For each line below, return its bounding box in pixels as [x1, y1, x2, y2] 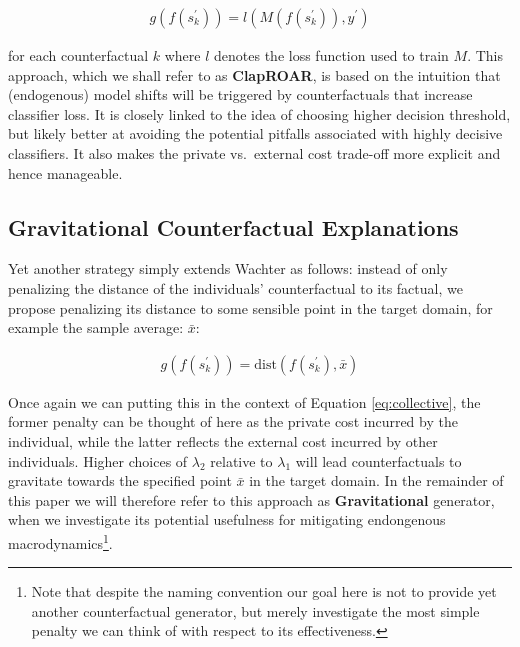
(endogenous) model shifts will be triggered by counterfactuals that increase [8, 84, 473, 105]
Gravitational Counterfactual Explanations [8, 211, 459, 242]
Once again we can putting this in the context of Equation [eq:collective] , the [8, 391, 481, 412]
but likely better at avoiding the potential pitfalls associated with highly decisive [8, 123, 503, 144]
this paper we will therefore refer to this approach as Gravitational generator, [8, 489, 495, 510]
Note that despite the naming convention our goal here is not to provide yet [31, 581, 497, 602]
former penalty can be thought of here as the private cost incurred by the [8, 411, 458, 432]
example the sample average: [8, 317, 184, 338]
